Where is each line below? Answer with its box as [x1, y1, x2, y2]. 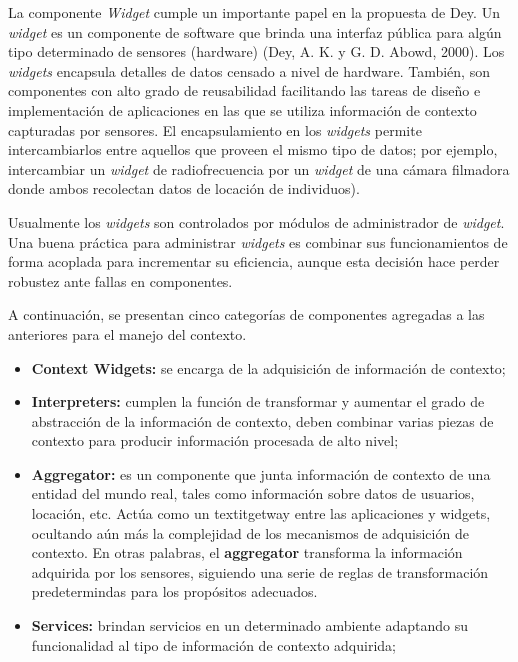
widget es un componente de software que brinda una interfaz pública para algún [8, 21, 502, 42]
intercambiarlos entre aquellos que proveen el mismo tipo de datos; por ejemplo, [8, 139, 498, 160]
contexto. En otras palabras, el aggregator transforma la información [31, 542, 463, 563]
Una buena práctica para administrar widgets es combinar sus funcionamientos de [8, 231, 508, 252]
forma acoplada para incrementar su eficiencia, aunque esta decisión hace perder [8, 251, 500, 272]
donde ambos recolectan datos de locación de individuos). [8, 178, 360, 199]
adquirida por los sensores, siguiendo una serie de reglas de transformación [31, 561, 489, 582]
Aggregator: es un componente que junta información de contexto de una [31, 463, 491, 484]
